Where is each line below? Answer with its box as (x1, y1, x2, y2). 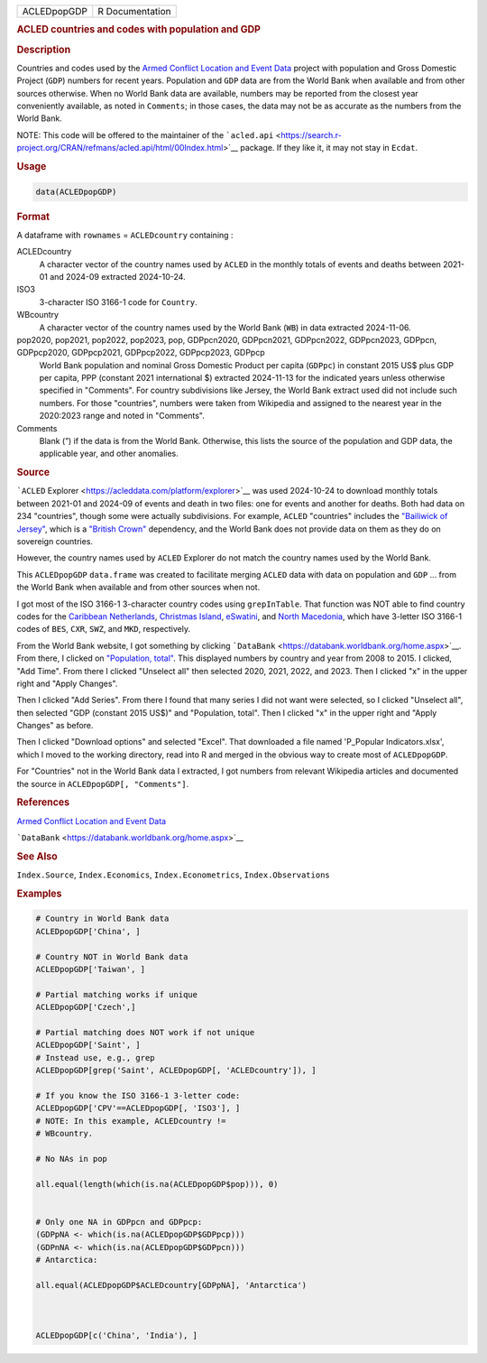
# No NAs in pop (35, 1154, 108, 1164)
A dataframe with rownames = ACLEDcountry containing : (16, 229, 234, 240)
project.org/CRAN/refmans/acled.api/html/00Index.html (16, 143, 224, 153)
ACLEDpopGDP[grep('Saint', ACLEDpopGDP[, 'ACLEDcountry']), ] (35, 1065, 317, 1076)
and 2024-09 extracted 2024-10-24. (50, 271, 186, 282)
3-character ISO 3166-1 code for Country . (39, 296, 198, 307)
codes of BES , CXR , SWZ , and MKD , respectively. (16, 624, 191, 635)
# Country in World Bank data (35, 913, 170, 924)
